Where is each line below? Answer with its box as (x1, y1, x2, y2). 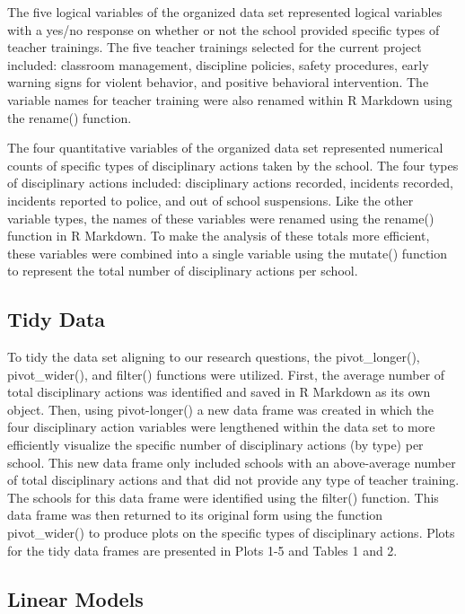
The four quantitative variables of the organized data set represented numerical (7, 138, 443, 157)
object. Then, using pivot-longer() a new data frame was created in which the (7, 399, 434, 418)
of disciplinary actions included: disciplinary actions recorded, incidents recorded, (7, 173, 453, 192)
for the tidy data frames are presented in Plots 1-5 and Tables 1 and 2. (7, 540, 398, 559)
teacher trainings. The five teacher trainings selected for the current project (7, 38, 422, 57)
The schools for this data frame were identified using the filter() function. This (7, 487, 439, 506)
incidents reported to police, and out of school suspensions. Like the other (7, 190, 414, 209)
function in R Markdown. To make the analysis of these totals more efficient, (7, 226, 430, 245)
